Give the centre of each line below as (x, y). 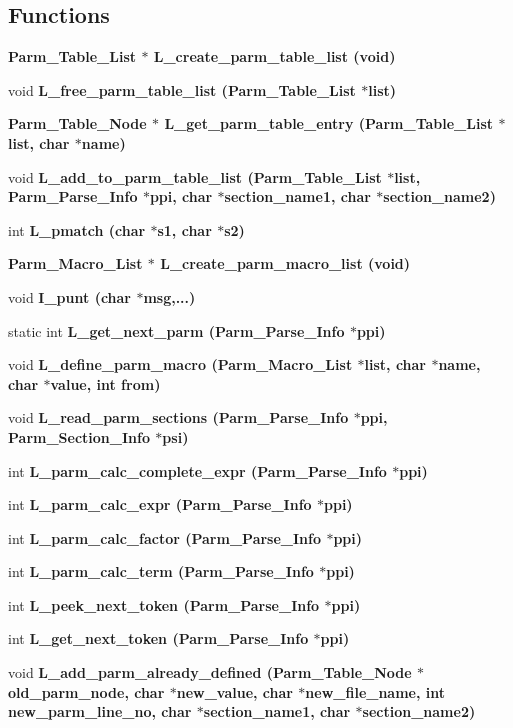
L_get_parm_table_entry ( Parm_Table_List (329, 123)
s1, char (184, 229)
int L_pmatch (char (77, 229)
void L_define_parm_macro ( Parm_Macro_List (180, 364)
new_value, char (234, 691)
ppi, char (181, 196)
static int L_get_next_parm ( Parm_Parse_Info (176, 330)
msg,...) (169, 296)
